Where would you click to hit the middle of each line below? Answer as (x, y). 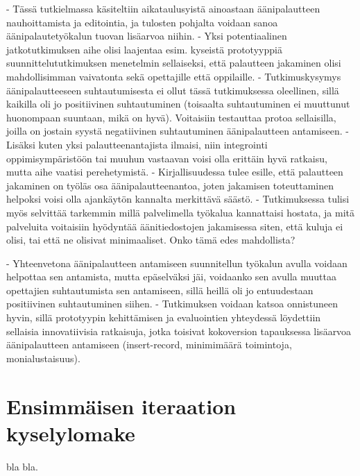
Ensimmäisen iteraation (121, 406)
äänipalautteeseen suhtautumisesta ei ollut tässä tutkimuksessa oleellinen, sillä (173, 90)
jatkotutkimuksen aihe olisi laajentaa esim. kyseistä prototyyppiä (144, 49)
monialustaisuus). (43, 358)
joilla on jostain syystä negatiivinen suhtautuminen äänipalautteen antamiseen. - (178, 131)
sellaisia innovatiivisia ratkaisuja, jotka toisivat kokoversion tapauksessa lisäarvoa (179, 331)
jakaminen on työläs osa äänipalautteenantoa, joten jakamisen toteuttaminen (170, 185)
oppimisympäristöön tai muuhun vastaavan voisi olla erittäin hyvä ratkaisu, (167, 158)
